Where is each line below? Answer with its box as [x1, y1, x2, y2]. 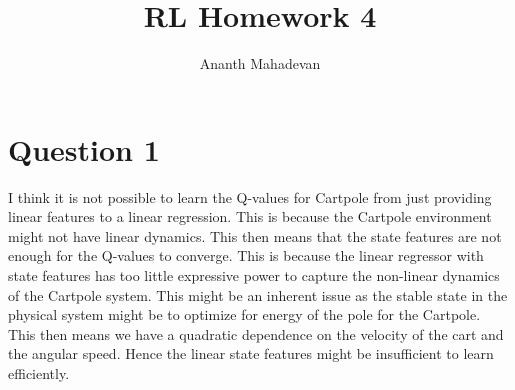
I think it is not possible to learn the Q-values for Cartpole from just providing [8, 186, 492, 207]
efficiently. [8, 363, 70, 383]
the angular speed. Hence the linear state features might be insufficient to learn [8, 343, 494, 364]
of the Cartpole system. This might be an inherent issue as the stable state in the [8, 284, 508, 305]
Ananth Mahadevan [199, 53, 321, 74]
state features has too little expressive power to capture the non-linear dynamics [8, 265, 500, 286]
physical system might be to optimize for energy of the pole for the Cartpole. [8, 304, 481, 325]
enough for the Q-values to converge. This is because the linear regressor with [8, 245, 484, 266]
